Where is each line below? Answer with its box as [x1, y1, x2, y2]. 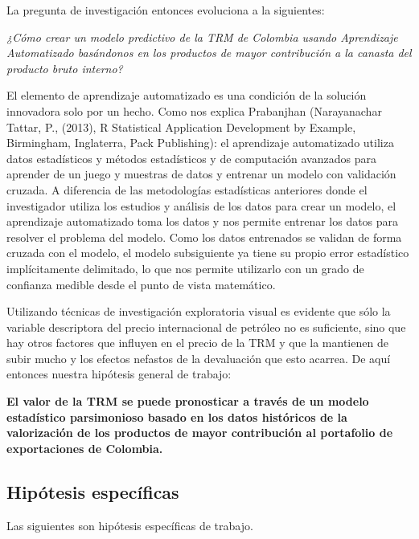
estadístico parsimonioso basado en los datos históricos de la [6, 408, 347, 425]
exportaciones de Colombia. [6, 439, 163, 456]
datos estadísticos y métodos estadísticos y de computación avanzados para [6, 149, 376, 166]
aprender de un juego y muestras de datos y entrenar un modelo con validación [6, 165, 396, 182]
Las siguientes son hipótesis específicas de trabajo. [6, 517, 253, 533]
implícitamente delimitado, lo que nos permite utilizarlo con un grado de [6, 259, 364, 276]
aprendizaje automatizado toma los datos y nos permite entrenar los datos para [6, 213, 399, 230]
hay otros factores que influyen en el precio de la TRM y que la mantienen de [6, 334, 388, 351]
